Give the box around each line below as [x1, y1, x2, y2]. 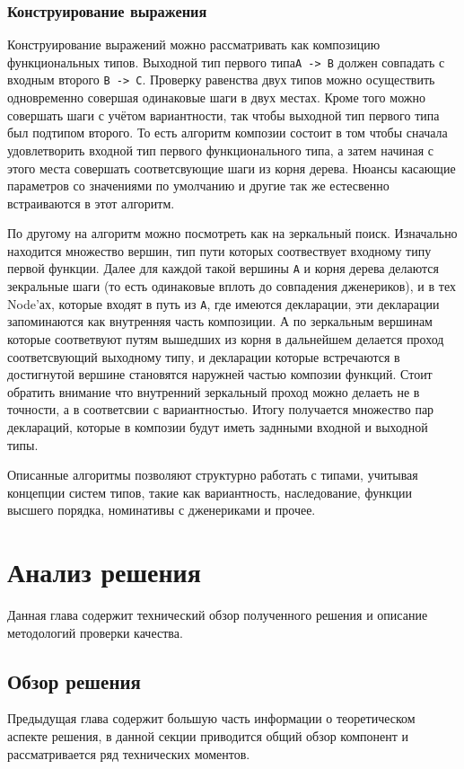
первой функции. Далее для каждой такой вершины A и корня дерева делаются [7, 259, 439, 278]
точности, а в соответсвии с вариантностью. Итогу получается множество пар [7, 400, 434, 419]
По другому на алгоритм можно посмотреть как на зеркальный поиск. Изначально [7, 224, 458, 243]
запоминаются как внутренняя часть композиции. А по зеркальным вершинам [7, 312, 433, 331]
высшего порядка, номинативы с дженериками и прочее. [7, 500, 316, 519]
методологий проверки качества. [7, 623, 183, 641]
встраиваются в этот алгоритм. [7, 193, 175, 212]
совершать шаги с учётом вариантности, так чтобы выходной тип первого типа [7, 105, 440, 124]
